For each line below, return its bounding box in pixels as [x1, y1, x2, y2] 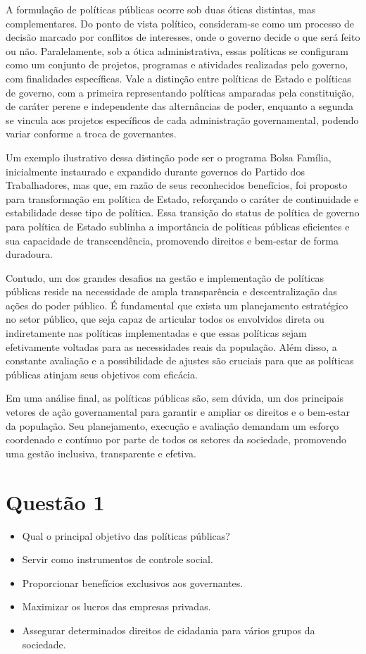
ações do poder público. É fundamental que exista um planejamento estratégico [6, 297, 348, 312]
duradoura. [6, 247, 53, 261]
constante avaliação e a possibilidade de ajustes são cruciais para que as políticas [6, 353, 354, 368]
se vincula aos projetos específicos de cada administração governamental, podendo [6, 112, 359, 127]
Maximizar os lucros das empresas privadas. [22, 599, 211, 614]
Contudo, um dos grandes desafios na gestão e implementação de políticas [6, 270, 324, 285]
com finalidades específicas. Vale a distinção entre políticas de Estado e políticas [6, 70, 351, 85]
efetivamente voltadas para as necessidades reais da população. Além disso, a [6, 339, 337, 354]
